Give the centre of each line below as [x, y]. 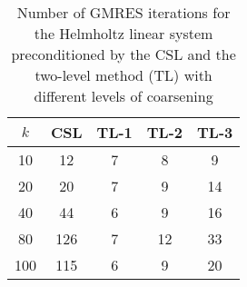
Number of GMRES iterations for [123, 12]
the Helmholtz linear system [123, 33]
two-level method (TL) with [123, 75]
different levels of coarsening [123, 96]
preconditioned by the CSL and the [123, 54]
